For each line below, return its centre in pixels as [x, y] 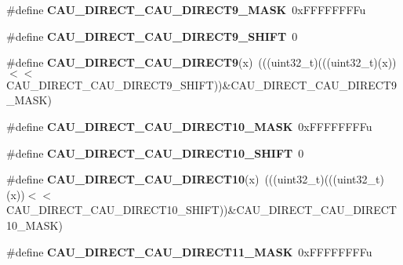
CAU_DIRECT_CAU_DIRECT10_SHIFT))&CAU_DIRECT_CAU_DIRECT [201, 210]
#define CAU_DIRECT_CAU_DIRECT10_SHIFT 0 [155, 152]
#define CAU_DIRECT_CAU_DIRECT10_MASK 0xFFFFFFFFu [189, 126]
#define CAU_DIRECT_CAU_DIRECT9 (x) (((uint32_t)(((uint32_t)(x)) [201, 62]
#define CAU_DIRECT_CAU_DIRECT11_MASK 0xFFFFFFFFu [189, 251]
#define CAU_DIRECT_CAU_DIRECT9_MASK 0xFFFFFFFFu [186, 9]
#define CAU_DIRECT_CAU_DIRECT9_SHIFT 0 [152, 36]
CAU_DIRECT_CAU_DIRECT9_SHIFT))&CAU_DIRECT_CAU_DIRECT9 [201, 84]
